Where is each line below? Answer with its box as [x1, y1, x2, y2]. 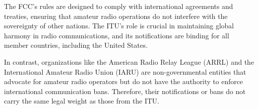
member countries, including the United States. [4, 40, 148, 50]
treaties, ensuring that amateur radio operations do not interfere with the [4, 10, 228, 21]
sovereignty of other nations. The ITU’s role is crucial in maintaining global [4, 20, 234, 31]
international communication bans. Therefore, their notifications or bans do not [4, 86, 246, 96]
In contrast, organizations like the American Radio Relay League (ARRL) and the [4, 56, 254, 67]
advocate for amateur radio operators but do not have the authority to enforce [4, 76, 243, 87]
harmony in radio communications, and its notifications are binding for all [4, 30, 229, 40]
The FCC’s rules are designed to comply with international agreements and [4, 1, 233, 11]
